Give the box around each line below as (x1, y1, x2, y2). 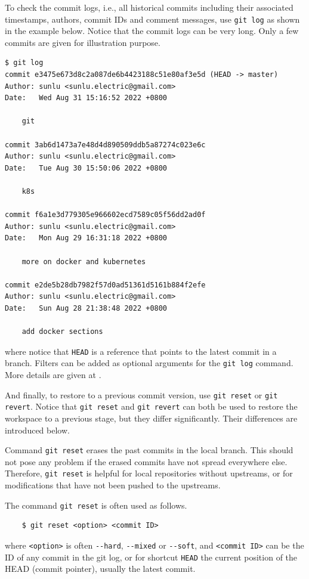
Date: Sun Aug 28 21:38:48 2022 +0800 (5, 304, 168, 312)
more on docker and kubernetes (21, 257, 146, 266)
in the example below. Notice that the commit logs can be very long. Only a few (5, 24, 299, 37)
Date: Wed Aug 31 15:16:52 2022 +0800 (5, 94, 168, 103)
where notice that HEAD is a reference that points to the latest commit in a (5, 345, 277, 357)
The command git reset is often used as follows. (5, 499, 187, 511)
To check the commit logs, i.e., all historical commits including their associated (5, 1, 293, 13)
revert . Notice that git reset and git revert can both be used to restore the (5, 400, 298, 413)
